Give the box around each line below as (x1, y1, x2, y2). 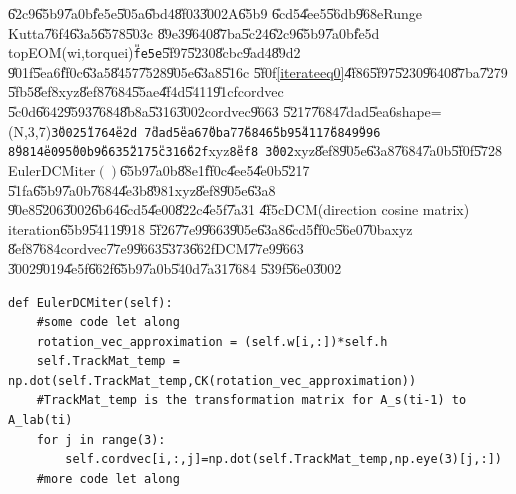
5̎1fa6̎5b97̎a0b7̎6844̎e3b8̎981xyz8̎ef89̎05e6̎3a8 (8, 179, 276, 200)
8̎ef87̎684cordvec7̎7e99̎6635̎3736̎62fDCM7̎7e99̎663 (8, 238, 304, 259)
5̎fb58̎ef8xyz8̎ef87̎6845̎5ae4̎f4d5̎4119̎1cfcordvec (8, 81, 284, 102)
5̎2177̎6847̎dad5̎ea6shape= (283, 101, 442, 122)
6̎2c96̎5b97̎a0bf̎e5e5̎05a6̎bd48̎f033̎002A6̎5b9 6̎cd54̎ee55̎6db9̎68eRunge (8, 3, 422, 23)
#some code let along (36, 315, 180, 330)
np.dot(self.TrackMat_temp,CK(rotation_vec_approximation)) (8, 373, 417, 388)
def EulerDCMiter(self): (8, 295, 173, 310)
